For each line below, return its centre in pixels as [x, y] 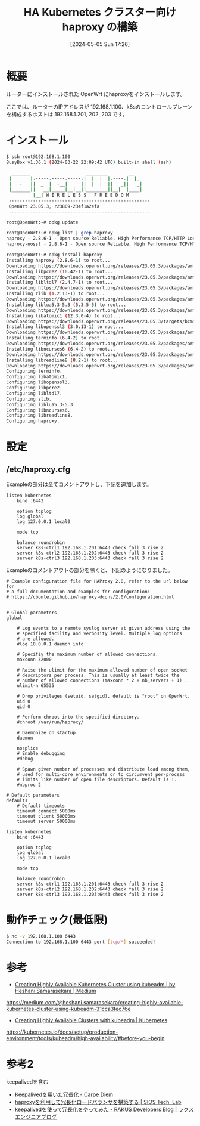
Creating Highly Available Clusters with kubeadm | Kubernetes [91, 1020]
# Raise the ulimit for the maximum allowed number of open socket [102, 670]
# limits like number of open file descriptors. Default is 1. [97, 780]
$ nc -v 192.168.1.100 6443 [41, 936]
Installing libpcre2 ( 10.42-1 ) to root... [60, 271]
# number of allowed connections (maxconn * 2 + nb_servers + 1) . [102, 680]
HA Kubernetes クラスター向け [100, 12]
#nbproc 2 [29, 785]
